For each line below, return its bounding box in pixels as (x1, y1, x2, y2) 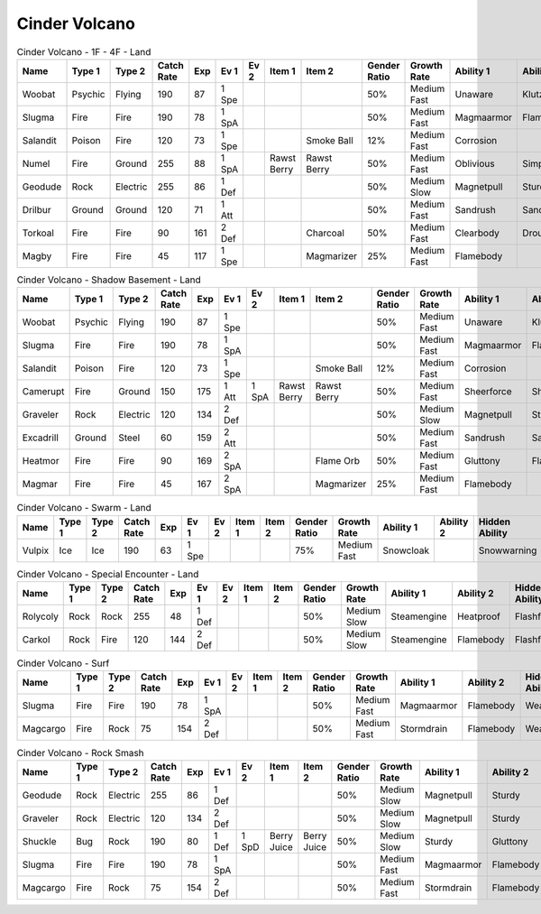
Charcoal (306, 226, 344, 239)
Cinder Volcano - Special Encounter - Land (16, 568, 199, 580)
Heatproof (456, 610, 500, 623)
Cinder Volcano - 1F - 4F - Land (16, 45, 151, 58)
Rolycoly (22, 610, 59, 623)
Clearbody (454, 226, 500, 239)
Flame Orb (315, 455, 361, 467)
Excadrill (22, 431, 59, 444)
